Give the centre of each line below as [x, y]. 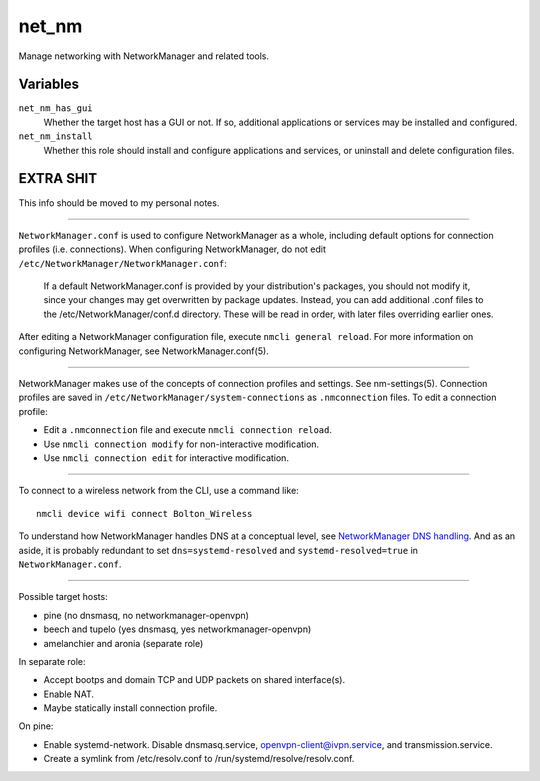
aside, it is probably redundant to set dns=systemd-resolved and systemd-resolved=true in [218, 550]
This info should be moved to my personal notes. [119, 202]
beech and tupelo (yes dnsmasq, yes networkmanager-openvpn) [177, 629]
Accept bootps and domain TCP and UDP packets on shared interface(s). [194, 680]
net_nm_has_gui [56, 108]
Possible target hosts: [63, 597]
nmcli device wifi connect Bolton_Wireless [144, 513]
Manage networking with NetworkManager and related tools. [144, 56]
